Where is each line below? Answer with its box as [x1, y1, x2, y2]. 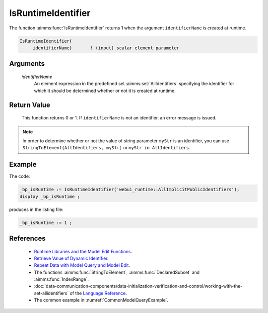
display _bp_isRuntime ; [19, 194, 80, 199]
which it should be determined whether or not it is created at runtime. [34, 88, 176, 94]
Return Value [9, 101, 51, 109]
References [9, 234, 46, 242]
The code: [9, 173, 30, 179]
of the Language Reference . [69, 290, 127, 296]
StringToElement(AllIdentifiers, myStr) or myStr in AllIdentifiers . [22, 145, 191, 151]
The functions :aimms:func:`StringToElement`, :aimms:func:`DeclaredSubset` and [34, 269, 200, 275]
